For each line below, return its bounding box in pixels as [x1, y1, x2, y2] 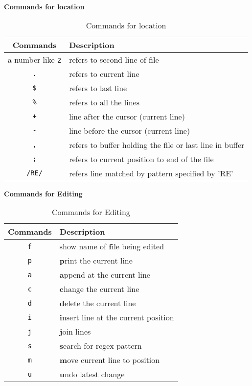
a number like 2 [8, 53, 62, 65]
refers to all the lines [69, 96, 139, 108]
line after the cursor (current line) [69, 110, 185, 122]
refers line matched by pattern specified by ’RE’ [69, 167, 233, 179]
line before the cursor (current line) [69, 124, 190, 136]
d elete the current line [59, 297, 136, 309]
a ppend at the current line [59, 269, 150, 281]
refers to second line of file [69, 53, 159, 65]
